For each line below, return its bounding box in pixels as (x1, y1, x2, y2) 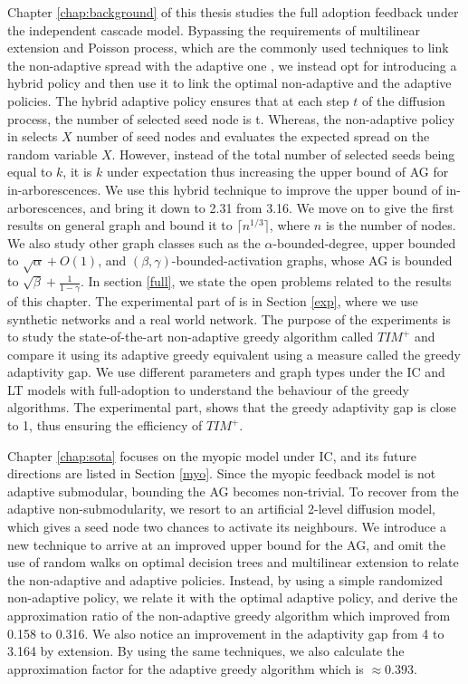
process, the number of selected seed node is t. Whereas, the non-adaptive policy (7, 109, 455, 128)
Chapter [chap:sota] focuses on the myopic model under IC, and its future (7, 446, 416, 465)
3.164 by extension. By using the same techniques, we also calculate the (7, 641, 405, 660)
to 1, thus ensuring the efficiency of (7, 416, 203, 435)
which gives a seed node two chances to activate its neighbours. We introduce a (7, 517, 446, 536)
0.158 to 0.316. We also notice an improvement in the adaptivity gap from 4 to (7, 623, 444, 642)
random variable (7, 144, 98, 163)
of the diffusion (362, 91, 445, 110)
